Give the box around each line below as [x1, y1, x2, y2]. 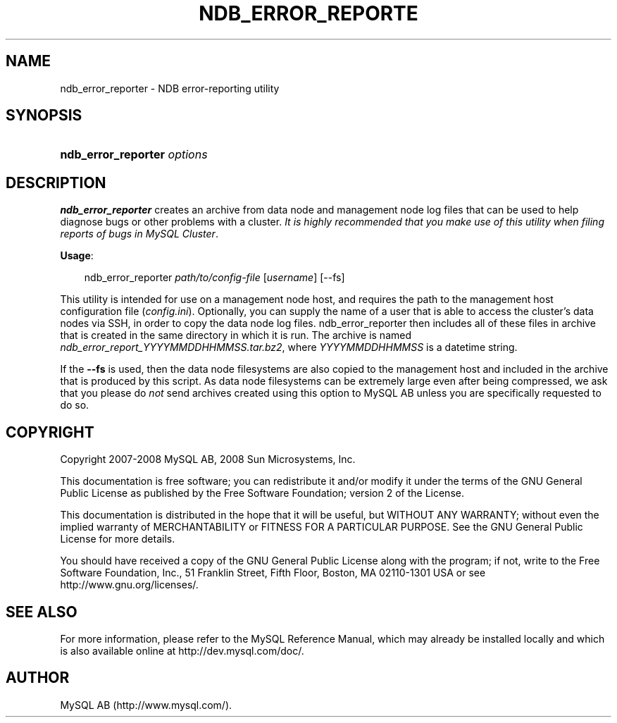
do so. [60, 399, 89, 412]
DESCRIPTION [6, 173, 106, 192]
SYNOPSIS [6, 106, 82, 125]
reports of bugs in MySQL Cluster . [60, 228, 218, 240]
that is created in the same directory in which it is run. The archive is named [60, 329, 412, 342]
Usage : [60, 249, 94, 262]
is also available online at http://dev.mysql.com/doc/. [60, 644, 304, 657]
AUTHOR [6, 669, 70, 687]
